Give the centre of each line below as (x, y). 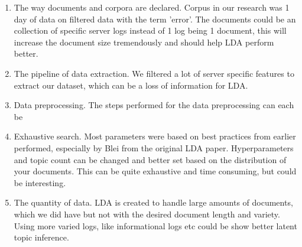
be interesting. (40, 182)
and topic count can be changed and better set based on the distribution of (150, 159)
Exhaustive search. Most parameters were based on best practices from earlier (155, 136)
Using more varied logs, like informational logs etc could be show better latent (155, 225)
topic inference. (41, 237)
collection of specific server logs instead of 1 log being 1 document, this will (150, 30)
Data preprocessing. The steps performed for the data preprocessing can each (154, 105)
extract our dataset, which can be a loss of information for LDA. (131, 85)
